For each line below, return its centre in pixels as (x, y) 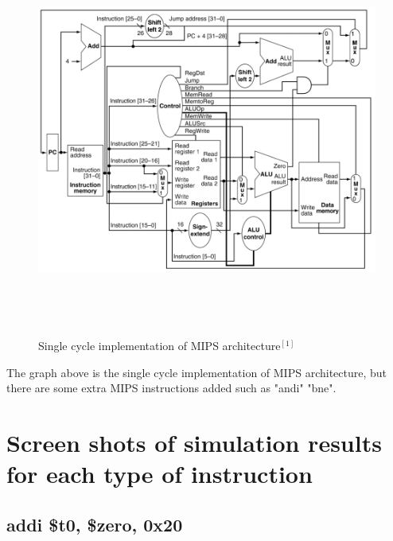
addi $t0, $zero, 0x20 (95, 524)
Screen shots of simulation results (194, 442)
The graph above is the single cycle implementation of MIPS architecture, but (197, 372)
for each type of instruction (160, 474)
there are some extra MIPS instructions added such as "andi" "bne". (171, 388)
